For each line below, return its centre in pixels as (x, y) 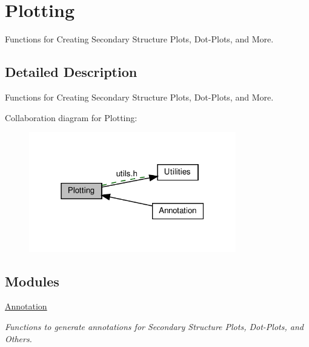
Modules (32, 281)
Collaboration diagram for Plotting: (71, 117)
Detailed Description (71, 72)
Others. (18, 338)
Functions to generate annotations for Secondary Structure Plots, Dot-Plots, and (154, 326)
